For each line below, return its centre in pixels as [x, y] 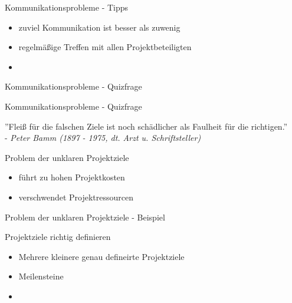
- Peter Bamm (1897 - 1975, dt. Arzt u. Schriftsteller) [103, 138]
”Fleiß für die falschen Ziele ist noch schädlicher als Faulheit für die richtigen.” [146, 126]
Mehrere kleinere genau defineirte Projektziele [101, 256]
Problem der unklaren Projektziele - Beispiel [85, 217]
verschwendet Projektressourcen [76, 197]
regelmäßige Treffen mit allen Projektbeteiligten [105, 47]
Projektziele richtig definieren [58, 237]
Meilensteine [41, 276]
